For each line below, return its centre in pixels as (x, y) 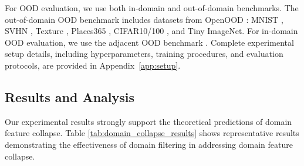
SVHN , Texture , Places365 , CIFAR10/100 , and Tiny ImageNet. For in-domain (151, 31)
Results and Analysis (70, 96)
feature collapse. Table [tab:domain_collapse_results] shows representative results (152, 133)
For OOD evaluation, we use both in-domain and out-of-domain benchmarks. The (152, 8)
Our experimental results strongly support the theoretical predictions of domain (148, 121)
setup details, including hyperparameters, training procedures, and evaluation (144, 54)
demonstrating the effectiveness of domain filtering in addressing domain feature (149, 144)
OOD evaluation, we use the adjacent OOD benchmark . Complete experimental (149, 42)
